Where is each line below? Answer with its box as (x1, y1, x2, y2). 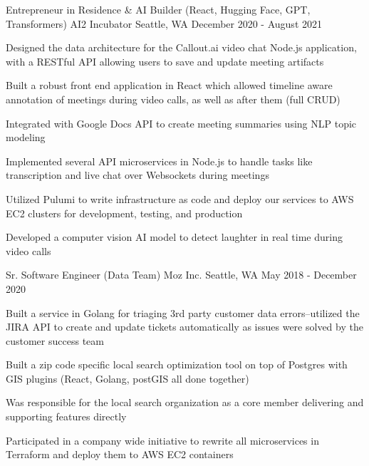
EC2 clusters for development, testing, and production (6, 205, 243, 220)
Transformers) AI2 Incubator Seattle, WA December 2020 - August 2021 (6, 16, 322, 31)
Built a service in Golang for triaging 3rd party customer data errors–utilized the (6, 305, 360, 320)
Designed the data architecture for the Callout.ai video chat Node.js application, (6, 40, 357, 55)
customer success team (6, 333, 104, 348)
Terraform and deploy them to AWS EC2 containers (6, 447, 234, 462)
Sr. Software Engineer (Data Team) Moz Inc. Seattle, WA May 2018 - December (6, 267, 357, 282)
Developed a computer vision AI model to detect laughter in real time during (6, 229, 343, 244)
